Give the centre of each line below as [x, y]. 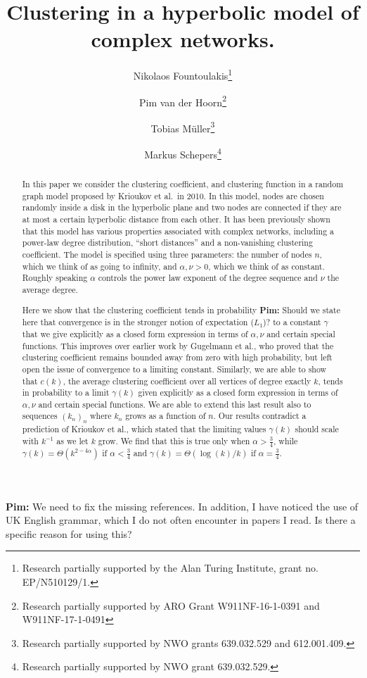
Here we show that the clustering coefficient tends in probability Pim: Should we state [181, 310]
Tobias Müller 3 [183, 127]
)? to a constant [292, 322]
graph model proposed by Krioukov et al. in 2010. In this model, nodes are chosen [173, 195]
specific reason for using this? [69, 533]
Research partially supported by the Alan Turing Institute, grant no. [170, 568]
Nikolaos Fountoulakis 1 [183, 74]
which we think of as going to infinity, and [99, 266]
